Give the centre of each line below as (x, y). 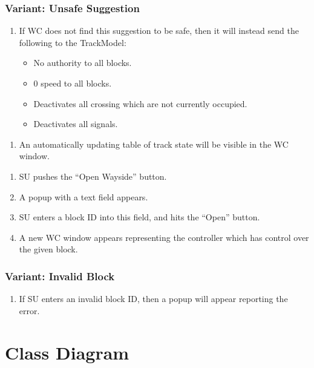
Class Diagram (67, 352)
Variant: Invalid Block (60, 276)
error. (29, 310)
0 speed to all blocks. (73, 83)
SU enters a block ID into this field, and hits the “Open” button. (139, 217)
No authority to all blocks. (83, 63)
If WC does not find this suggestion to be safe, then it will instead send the (159, 31)
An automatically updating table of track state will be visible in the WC (154, 144)
